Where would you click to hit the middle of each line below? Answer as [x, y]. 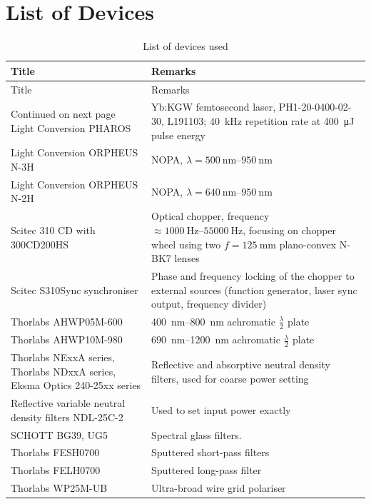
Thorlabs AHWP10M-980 [67, 339]
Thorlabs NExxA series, [63, 357]
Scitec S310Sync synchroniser [75, 289]
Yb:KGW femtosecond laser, [214, 107]
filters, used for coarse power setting [230, 378]
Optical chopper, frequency [210, 216]
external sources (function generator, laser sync [254, 289]
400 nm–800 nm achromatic [213, 321]
